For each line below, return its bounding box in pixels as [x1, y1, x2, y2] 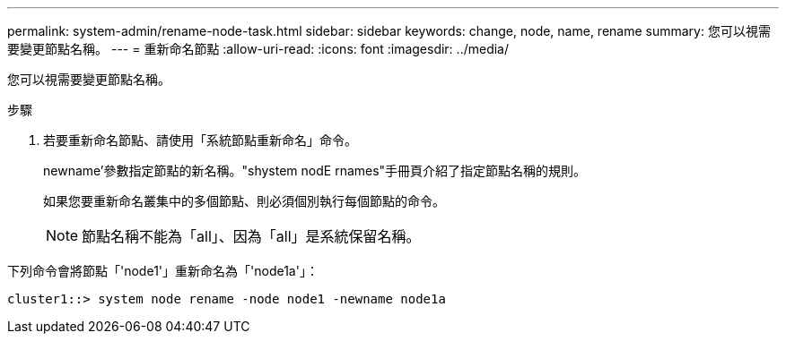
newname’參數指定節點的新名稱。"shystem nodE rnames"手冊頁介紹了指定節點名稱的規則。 [43, 163, 587, 178]
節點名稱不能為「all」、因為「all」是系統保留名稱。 [82, 227, 421, 245]
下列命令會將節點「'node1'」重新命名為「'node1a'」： [7, 263, 319, 278]
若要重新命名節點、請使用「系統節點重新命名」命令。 [43, 132, 357, 148]
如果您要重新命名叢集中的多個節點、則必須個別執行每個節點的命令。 [43, 193, 445, 209]
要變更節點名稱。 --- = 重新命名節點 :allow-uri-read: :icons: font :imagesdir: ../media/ [7, 41, 510, 56]
